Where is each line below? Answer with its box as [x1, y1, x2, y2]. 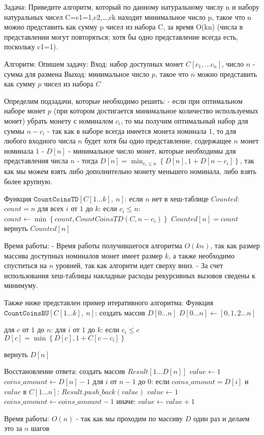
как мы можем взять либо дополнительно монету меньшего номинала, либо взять [4, 166, 256, 177]
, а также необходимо [169, 250, 235, 260]
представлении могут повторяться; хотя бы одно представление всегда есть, [4, 31, 238, 42]
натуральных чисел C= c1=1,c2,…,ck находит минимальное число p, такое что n [4, 11, 251, 22]
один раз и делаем [193, 413, 250, 423]
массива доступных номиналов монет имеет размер [4, 250, 163, 260]
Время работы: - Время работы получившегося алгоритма [4, 240, 182, 250]
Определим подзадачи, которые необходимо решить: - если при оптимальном [4, 95, 243, 106]
